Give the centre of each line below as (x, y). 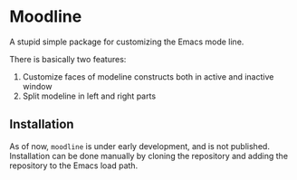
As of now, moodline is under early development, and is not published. (139, 146)
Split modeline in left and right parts (89, 96)
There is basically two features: (68, 59)
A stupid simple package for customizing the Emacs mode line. (127, 42)
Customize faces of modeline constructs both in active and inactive (148, 76)
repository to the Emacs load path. (74, 166)
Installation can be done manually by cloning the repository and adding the (148, 156)
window (37, 86)
